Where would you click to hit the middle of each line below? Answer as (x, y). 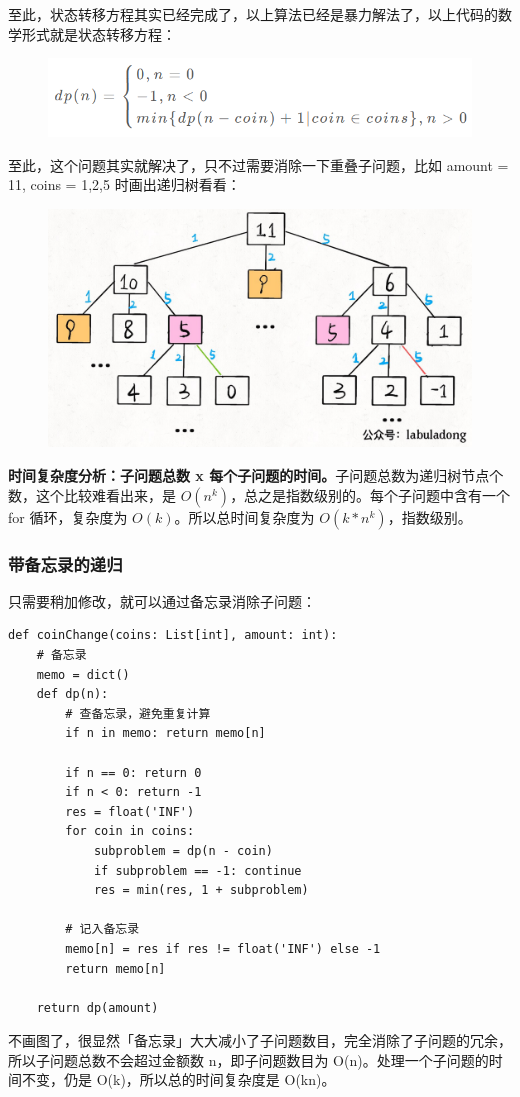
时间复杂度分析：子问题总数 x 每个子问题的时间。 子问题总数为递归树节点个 (256, 475)
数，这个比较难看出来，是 (92, 494)
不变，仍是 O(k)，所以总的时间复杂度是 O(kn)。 (178, 1079)
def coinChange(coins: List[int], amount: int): (173, 635)
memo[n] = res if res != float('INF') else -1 (223, 948)
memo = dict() (83, 674)
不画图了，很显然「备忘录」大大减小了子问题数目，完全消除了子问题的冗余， (260, 1040)
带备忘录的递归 (65, 563)
